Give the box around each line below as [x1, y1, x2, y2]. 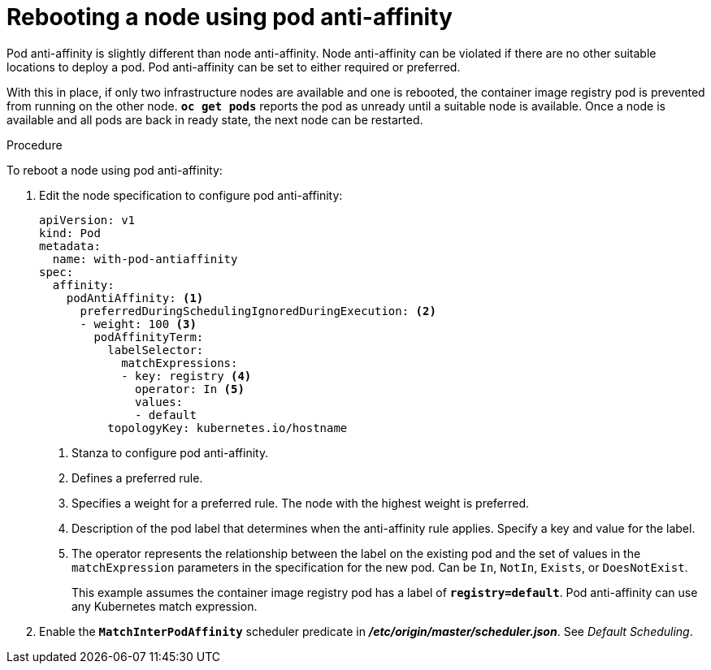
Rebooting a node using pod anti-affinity [7, 3, 453, 31]
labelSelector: [107, 343, 204, 357]
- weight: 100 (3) [80, 317, 197, 331]
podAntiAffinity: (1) [66, 291, 204, 305]
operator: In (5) [135, 382, 245, 396]
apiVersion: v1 [39, 213, 136, 227]
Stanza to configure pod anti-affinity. [72, 445, 269, 460]
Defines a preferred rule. [72, 470, 203, 485]
